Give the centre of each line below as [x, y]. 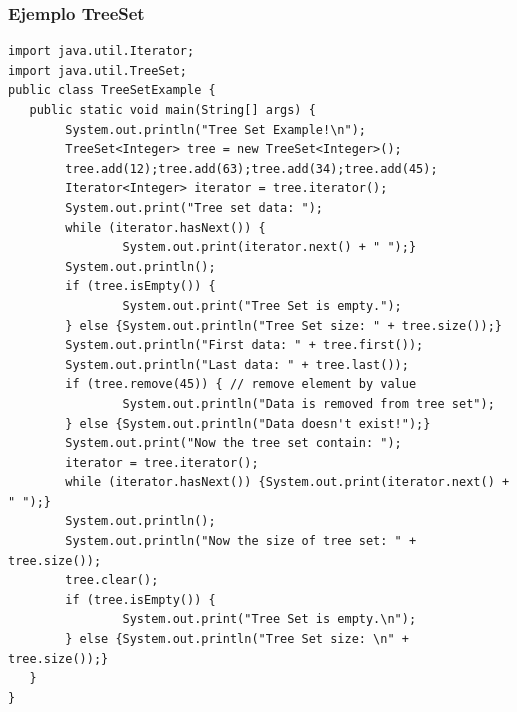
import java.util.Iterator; [101, 51]
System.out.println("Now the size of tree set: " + [241, 541]
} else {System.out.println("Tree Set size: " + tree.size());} [283, 325]
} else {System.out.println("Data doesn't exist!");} [248, 423]
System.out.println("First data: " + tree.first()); [244, 345]
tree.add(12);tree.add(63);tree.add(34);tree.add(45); [251, 168]
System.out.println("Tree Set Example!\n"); [215, 129]
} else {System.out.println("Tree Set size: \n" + [237, 639]
